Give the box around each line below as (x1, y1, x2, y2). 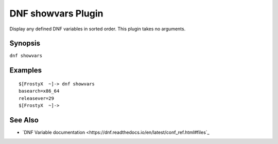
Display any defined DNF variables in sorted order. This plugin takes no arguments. (9, 26, 186, 32)
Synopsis (9, 39, 41, 48)
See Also (9, 116, 39, 124)
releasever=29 (19, 95, 54, 101)
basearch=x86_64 (19, 88, 60, 94)
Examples (9, 66, 42, 75)
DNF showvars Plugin (9, 8, 103, 19)
